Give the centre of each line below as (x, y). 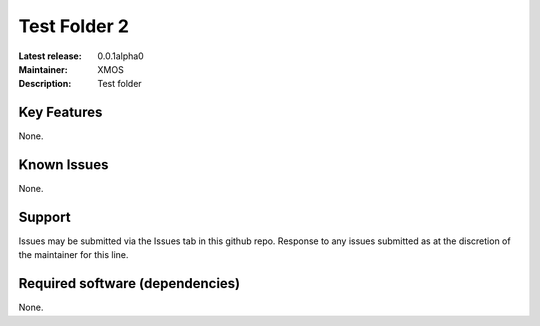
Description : (45, 84)
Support (44, 216)
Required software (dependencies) (129, 283)
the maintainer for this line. (73, 255)
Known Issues (63, 165)
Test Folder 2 (74, 26)
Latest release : (50, 56)
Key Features (60, 112)
